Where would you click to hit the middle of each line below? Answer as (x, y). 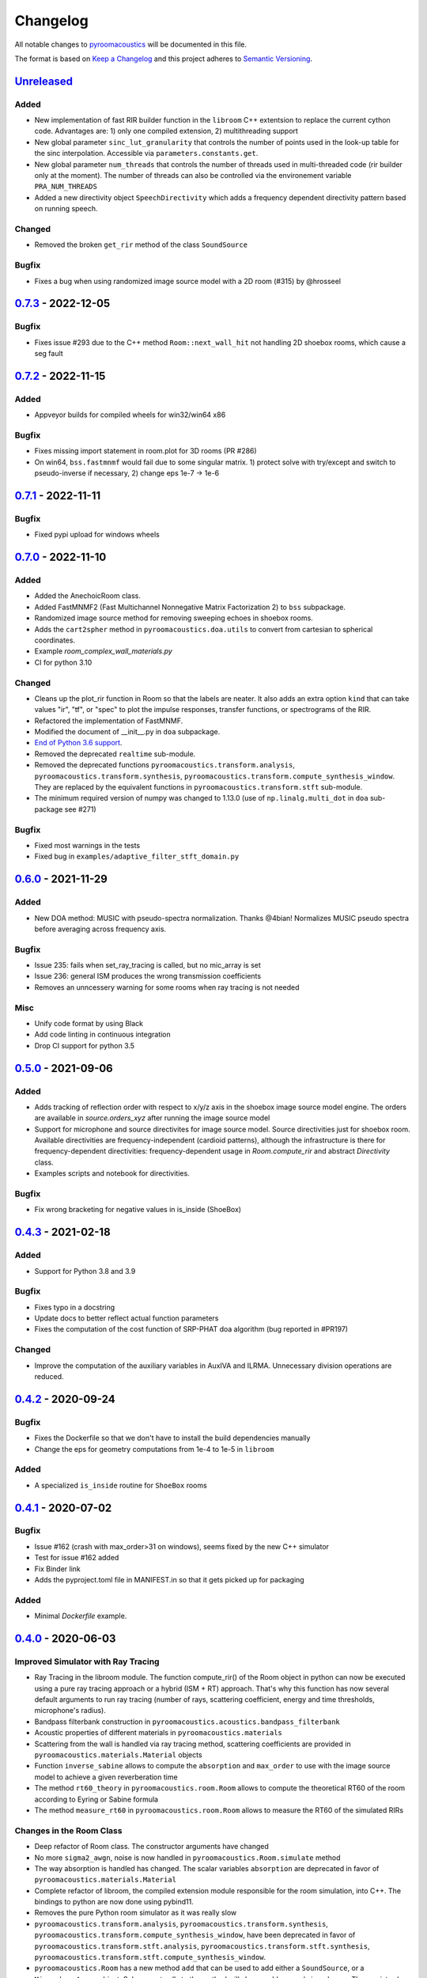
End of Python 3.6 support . (78, 743)
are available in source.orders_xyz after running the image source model (152, 1118)
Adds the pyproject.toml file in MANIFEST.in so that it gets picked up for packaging (169, 1580)
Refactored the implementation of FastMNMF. (109, 721)
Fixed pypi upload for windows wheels (97, 535)
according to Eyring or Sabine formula (96, 1799)
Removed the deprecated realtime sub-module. (115, 754)
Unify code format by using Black (89, 1023)
